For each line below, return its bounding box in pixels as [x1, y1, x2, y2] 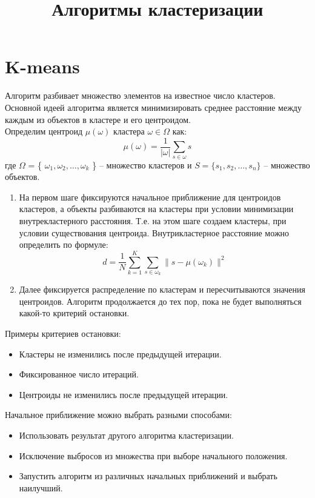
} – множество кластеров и [92, 158, 192, 171]
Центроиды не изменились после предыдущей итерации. [19, 388, 228, 400]
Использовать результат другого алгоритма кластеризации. [19, 429, 234, 442]
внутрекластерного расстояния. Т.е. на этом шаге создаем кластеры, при [19, 214, 287, 227]
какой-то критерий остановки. [19, 307, 130, 319]
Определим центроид [5, 125, 83, 138]
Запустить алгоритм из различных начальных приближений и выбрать [19, 470, 277, 482]
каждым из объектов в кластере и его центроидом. [5, 113, 191, 125]
